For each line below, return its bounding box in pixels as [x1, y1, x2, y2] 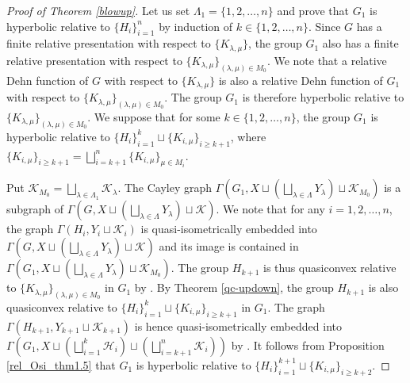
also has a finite [322, 35, 399, 52]
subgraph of [6, 201, 64, 217]
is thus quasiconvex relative [262, 259, 397, 276]
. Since [308, 17, 341, 34]
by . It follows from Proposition [231, 336, 385, 353]
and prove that [277, 2, 350, 18]
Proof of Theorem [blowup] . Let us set [6, 2, 190, 18]
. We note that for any [216, 201, 325, 217]
